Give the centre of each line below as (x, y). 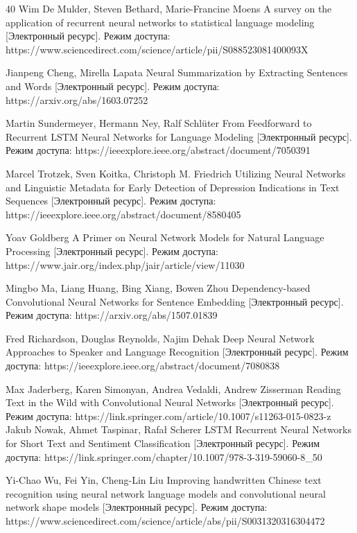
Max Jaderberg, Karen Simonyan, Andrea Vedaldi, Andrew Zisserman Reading (173, 388)
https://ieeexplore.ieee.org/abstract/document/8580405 (123, 214)
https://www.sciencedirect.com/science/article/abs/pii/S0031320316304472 (165, 521)
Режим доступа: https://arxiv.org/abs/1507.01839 (112, 315)
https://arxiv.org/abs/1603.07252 (77, 99)
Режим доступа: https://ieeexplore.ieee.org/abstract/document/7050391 (158, 150)
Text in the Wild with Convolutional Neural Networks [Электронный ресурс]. (170, 402)
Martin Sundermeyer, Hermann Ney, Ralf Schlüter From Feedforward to (159, 123)
